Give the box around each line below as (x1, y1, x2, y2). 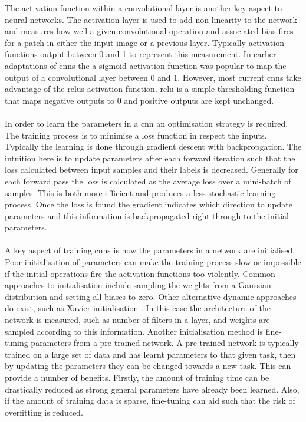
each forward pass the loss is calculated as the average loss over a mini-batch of (5, 174, 291, 187)
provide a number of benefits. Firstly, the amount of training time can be (5, 371, 269, 383)
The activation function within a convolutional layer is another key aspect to (5, 2, 282, 14)
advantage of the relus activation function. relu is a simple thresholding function (5, 83, 295, 95)
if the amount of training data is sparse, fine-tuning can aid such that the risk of (5, 394, 295, 407)
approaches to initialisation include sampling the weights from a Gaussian (5, 279, 271, 291)
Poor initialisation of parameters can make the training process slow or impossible (5, 256, 301, 268)
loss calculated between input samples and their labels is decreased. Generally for (5, 163, 298, 176)
